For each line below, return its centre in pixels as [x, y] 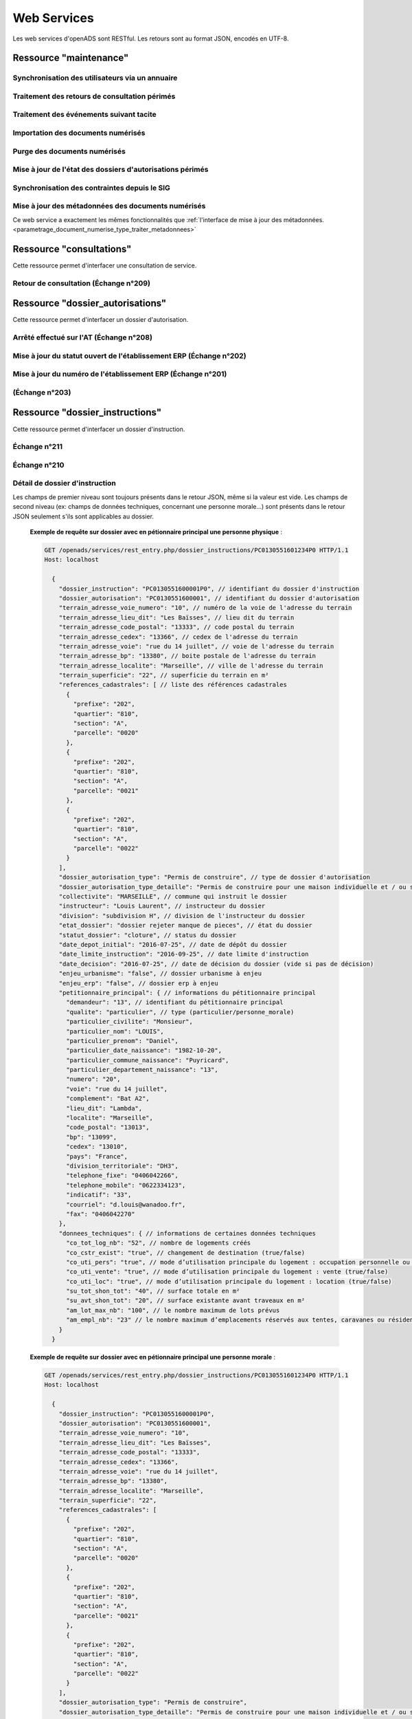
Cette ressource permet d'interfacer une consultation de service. [105, 265]
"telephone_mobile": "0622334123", [126, 1185]
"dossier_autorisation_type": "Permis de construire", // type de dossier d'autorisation [215, 877]
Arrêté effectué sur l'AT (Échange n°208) [82, 338]
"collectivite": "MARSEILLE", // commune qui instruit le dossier [173, 897]
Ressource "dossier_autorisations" [90, 304]
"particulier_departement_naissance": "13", [142, 1070]
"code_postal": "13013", [108, 1127]
